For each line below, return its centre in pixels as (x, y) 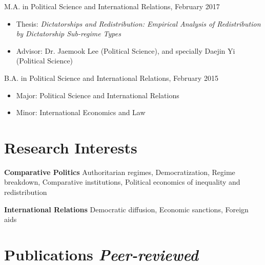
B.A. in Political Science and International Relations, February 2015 (111, 78)
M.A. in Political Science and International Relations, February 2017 (112, 6)
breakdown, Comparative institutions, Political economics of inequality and (122, 182)
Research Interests (71, 147)
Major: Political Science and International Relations (98, 95)
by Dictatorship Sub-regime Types (68, 34)
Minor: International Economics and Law (81, 112)
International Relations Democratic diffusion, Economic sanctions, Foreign (126, 209)
